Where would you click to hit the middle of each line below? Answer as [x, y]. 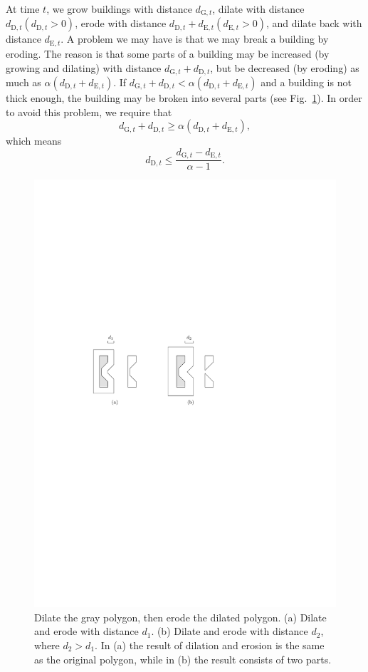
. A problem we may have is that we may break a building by [195, 39]
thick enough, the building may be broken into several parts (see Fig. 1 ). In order [184, 97]
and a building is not [306, 82]
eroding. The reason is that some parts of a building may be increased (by [168, 53]
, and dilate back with [314, 23]
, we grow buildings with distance [119, 9]
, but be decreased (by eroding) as [285, 67]
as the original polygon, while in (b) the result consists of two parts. [183, 659]
